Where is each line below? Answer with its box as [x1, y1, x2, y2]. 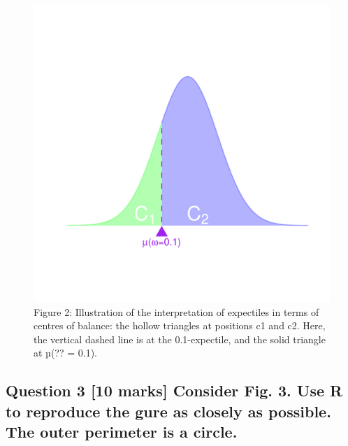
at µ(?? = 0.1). [34, 345, 97, 360]
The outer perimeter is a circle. [6, 421, 238, 443]
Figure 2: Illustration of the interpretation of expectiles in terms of [34, 304, 319, 319]
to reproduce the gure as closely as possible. [6, 400, 331, 422]
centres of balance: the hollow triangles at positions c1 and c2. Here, [34, 318, 326, 333]
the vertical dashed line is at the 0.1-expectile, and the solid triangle [34, 331, 326, 346]
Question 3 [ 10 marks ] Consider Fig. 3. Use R [6, 380, 343, 401]
